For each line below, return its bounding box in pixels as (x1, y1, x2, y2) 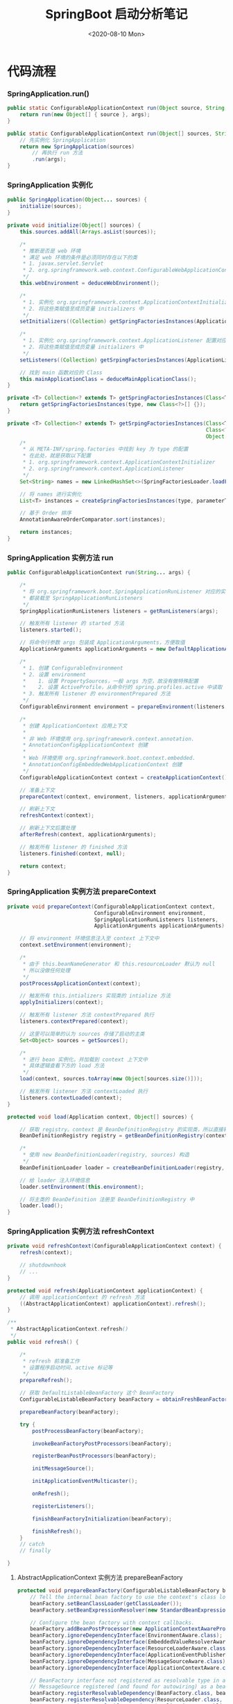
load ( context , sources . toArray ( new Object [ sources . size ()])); (19, 1076, 203, 1082)
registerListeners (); (32, 1502, 95, 1509)
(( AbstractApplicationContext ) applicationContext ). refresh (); (19, 1300, 207, 1307)
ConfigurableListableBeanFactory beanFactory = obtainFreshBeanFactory (19, 1396, 231, 1403)
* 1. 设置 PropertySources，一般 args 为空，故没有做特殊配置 (22, 677, 199, 685)
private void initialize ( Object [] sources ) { (7, 222, 141, 229)
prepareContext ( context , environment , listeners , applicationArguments (19, 793, 231, 800)
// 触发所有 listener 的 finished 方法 (19, 843, 128, 850)
